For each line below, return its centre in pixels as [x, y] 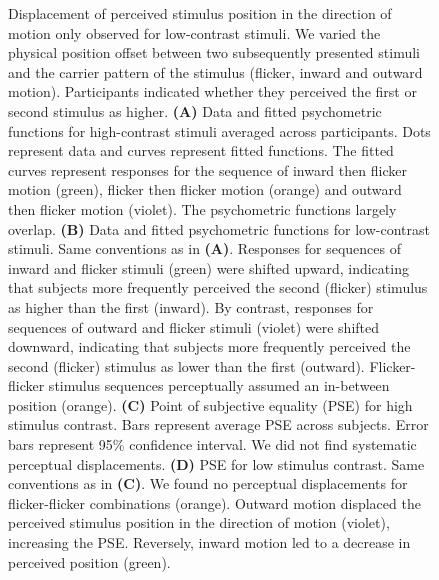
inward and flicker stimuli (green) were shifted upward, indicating [208, 267]
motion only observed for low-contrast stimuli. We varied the [194, 32]
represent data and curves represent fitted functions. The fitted [201, 150]
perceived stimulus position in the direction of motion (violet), [199, 522]
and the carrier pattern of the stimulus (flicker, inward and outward [215, 71]
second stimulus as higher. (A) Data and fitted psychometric [195, 110]
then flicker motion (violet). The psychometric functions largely [202, 208]
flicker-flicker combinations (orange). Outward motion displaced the [214, 502]
